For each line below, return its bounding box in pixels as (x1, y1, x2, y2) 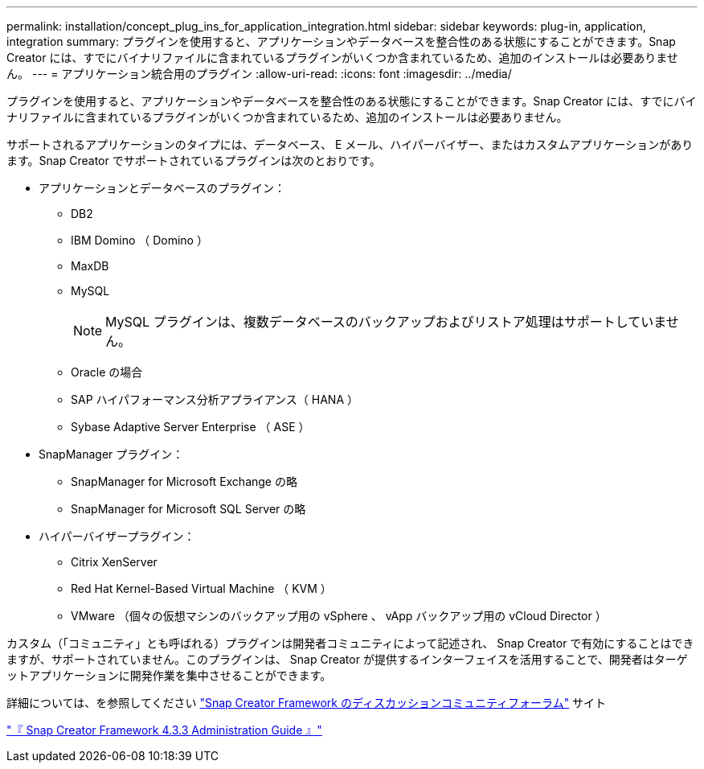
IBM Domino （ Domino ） (71, 233, 208, 247)
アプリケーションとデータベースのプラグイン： (39, 181, 286, 195)
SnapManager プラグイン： (39, 447, 184, 461)
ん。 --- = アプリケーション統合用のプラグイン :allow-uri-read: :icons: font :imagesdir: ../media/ (6, 67, 512, 80)
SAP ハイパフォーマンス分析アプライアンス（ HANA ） (71, 393, 358, 406)
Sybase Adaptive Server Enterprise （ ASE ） (71, 420, 310, 434)
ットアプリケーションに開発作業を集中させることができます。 (6, 668, 332, 682)
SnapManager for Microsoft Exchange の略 (71, 475, 297, 488)
